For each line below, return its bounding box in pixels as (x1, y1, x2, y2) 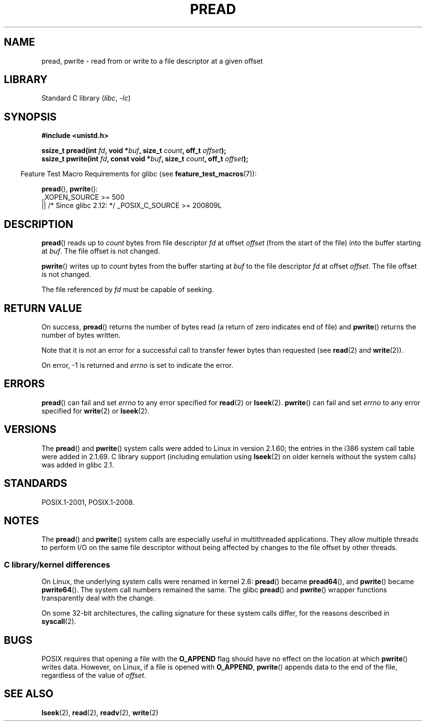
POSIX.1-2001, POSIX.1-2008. (41, 498, 135, 506)
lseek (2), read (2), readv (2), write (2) (41, 708, 159, 717)
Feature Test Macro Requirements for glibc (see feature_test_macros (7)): (20, 170, 257, 178)
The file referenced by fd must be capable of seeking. (41, 285, 214, 294)
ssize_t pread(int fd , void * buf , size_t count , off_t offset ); (41, 146, 227, 155)
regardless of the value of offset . (41, 671, 146, 679)
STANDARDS (4, 477, 68, 490)
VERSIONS (4, 423, 56, 436)
